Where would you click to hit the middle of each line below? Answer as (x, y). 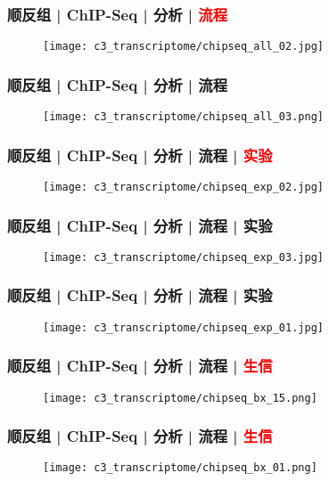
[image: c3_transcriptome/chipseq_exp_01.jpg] (183, 327)
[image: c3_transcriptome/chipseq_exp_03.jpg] (183, 257)
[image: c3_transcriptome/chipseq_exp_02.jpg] (183, 187)
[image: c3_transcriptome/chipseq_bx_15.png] (180, 398)
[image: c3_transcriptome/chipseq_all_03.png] (183, 117)
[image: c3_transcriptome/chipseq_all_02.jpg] (183, 47)
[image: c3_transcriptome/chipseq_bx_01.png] (180, 468)
